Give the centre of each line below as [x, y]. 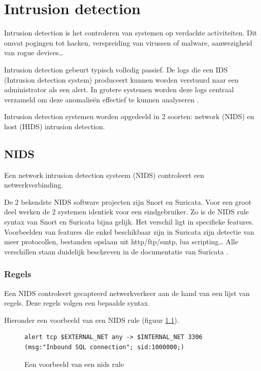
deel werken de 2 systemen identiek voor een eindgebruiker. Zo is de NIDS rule [127, 212]
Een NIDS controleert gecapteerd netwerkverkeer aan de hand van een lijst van [127, 293]
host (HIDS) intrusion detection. [55, 126]
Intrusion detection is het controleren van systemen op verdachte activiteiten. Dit [131, 33]
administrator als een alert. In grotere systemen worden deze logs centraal [119, 89]
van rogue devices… [34, 52]
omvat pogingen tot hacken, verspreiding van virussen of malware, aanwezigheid [128, 42]
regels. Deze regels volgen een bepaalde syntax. [77, 303]
